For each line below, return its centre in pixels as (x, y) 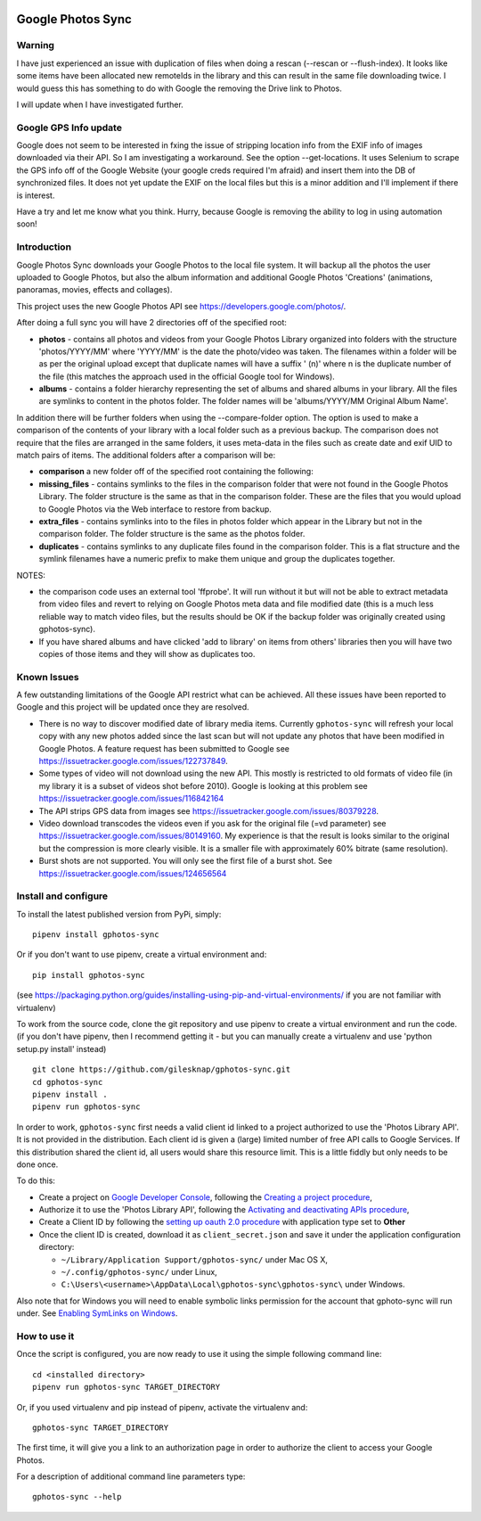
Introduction (44, 247)
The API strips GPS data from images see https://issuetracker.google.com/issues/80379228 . (208, 810)
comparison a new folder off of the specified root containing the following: (176, 472)
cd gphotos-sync (68, 1082)
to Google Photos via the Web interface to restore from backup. (155, 509)
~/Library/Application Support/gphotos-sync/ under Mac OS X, (195, 1259)
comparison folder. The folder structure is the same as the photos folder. (172, 534)
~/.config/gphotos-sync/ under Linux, (139, 1272)
